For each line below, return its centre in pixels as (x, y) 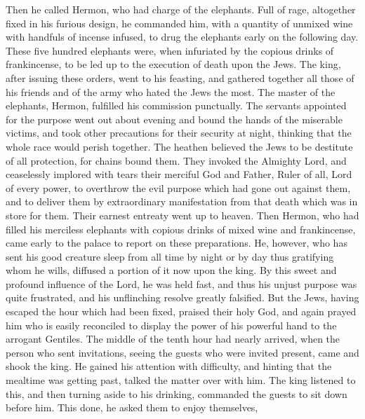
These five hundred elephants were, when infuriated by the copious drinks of (170, 50)
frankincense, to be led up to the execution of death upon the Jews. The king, (173, 64)
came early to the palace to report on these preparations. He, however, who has (177, 243)
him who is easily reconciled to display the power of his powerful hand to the (171, 325)
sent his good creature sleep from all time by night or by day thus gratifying (170, 256)
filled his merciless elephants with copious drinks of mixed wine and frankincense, (181, 229)
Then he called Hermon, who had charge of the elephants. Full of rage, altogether (181, 9)
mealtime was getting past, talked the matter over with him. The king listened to (181, 380)
